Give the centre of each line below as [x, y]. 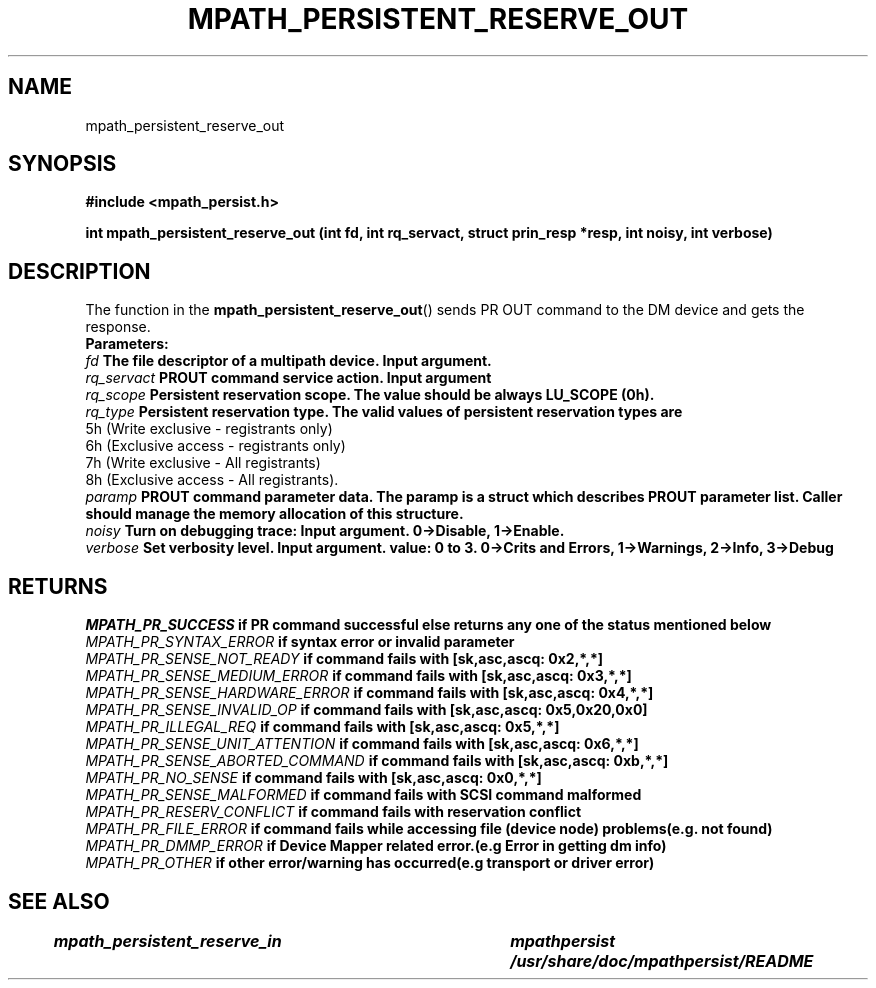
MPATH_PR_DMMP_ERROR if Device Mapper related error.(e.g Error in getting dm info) [376, 846]
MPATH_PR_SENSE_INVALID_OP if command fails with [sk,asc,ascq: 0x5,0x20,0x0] [366, 710]
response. [118, 327]
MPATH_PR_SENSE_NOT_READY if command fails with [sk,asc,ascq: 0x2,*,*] [344, 659]
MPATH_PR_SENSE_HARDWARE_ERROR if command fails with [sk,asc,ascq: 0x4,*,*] [369, 693]
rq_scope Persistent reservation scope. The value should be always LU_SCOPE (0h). [370, 395]
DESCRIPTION [79, 271]
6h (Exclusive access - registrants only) [215, 446]
